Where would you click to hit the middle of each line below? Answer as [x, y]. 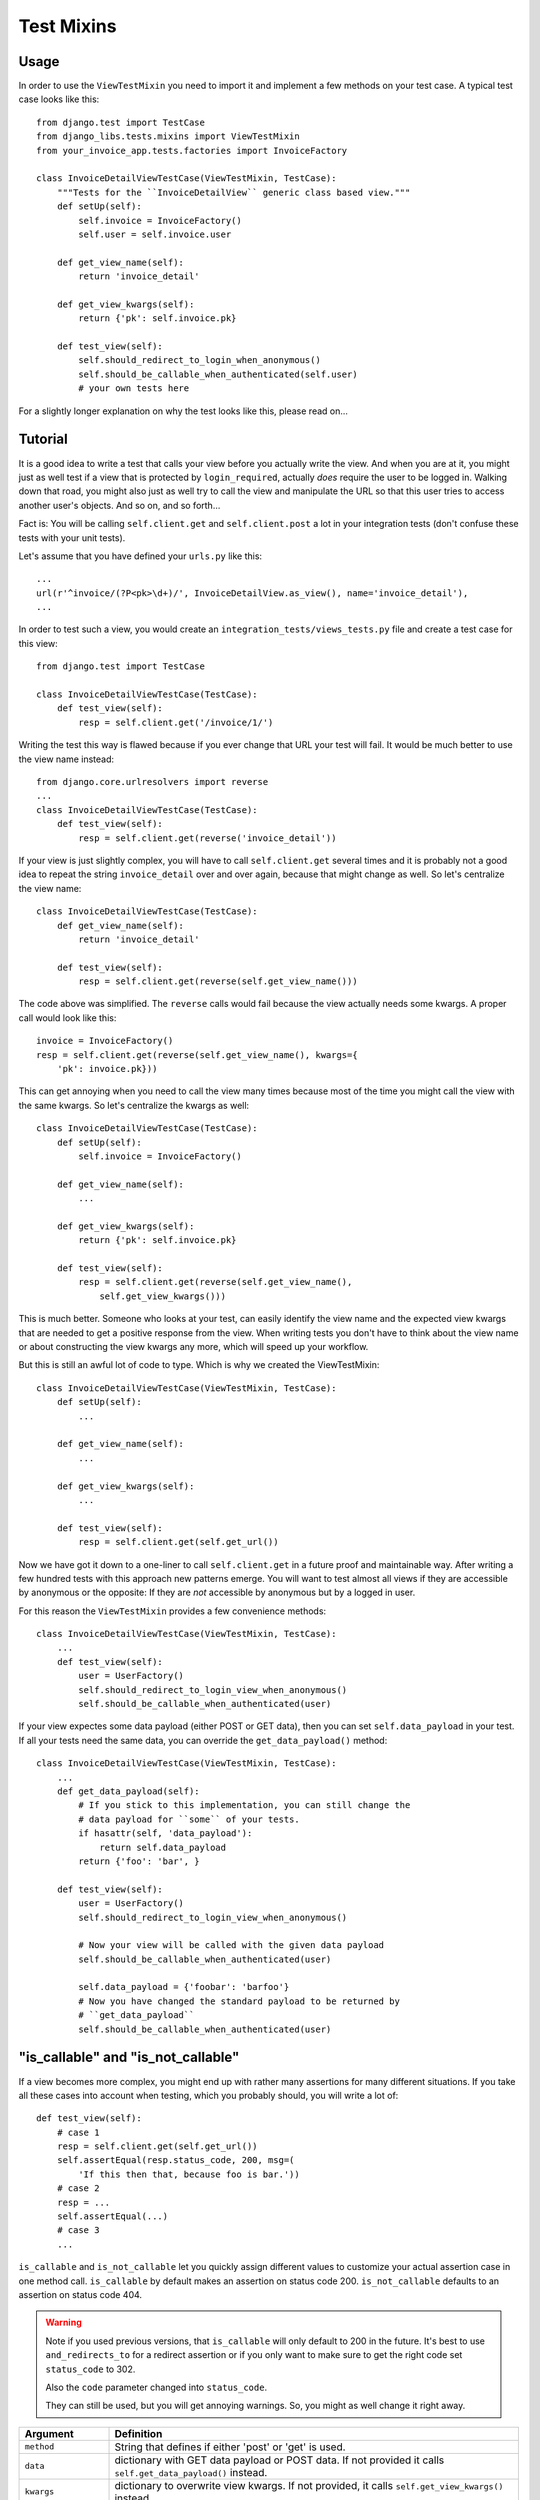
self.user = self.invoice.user [155, 234]
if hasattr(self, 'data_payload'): [165, 1833]
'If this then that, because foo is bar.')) [189, 2174]
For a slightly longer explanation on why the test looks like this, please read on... [183, 411]
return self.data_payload [163, 1847]
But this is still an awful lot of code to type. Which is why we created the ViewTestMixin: [199, 1365]
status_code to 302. [90, 2369]
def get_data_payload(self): [128, 1791]
